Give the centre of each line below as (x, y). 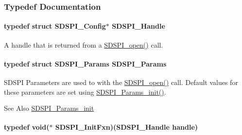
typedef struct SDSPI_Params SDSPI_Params (85, 63)
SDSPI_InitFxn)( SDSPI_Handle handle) (127, 127)
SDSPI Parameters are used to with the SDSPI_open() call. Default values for (121, 82)
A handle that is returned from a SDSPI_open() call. (84, 44)
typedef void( (27, 127)
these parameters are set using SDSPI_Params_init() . (85, 92)
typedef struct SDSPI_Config (55, 26)
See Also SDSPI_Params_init (49, 108)
